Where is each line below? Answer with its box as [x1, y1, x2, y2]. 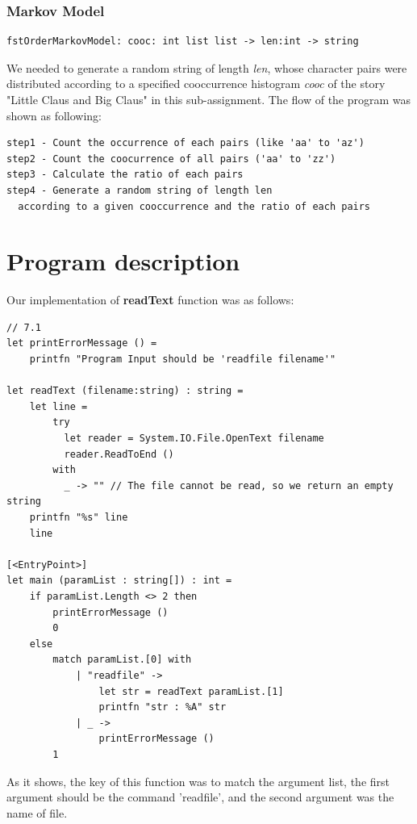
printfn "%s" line [29, 512, 128, 523]
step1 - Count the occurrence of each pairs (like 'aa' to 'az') [6, 137, 365, 149]
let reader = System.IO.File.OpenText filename [64, 433, 324, 445]
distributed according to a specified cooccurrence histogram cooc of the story [6, 75, 386, 92]
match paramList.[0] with [52, 654, 192, 666]
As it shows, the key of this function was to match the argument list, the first [6, 772, 390, 789]
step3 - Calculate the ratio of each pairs [6, 169, 244, 181]
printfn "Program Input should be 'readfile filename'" [29, 353, 336, 366]
